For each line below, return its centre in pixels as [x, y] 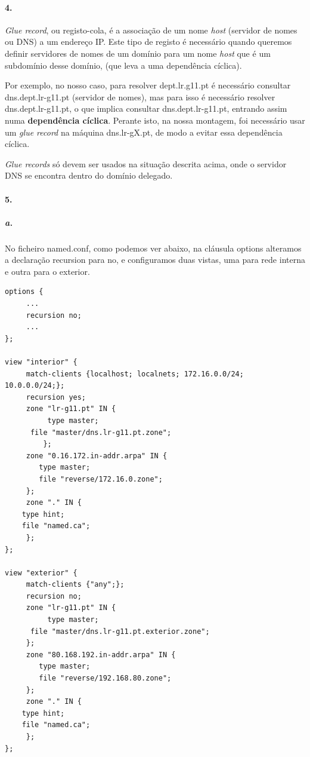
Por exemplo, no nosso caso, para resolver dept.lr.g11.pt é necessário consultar [148, 85]
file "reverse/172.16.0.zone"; [101, 479]
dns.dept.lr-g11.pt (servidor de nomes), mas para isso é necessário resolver [140, 96]
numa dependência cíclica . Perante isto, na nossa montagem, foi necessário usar [155, 120]
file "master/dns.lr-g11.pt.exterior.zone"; [120, 631]
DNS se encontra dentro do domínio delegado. [89, 175]
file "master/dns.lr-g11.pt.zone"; [101, 432]
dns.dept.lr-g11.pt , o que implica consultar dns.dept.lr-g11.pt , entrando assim [146, 108]
